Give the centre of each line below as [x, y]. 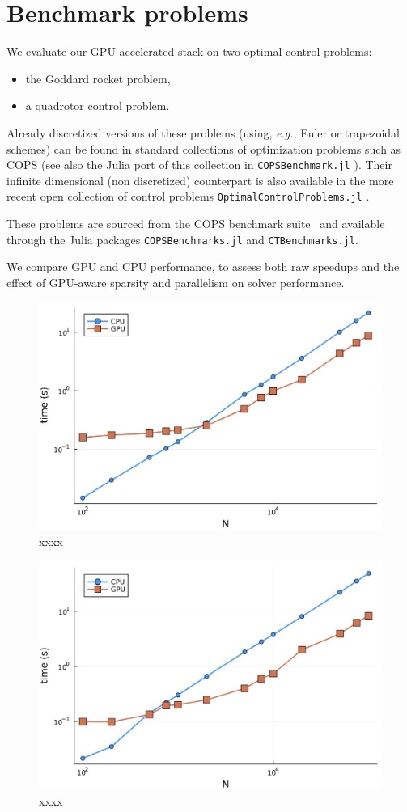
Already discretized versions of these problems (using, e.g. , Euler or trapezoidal [203, 132]
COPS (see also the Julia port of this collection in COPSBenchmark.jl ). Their [199, 165]
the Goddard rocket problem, [98, 78]
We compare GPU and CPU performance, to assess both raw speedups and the [203, 266]
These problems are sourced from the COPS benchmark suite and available [196, 223]
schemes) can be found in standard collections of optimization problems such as [204, 148]
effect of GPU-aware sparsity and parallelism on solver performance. [176, 282]
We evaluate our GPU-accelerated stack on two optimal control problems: [189, 51]
